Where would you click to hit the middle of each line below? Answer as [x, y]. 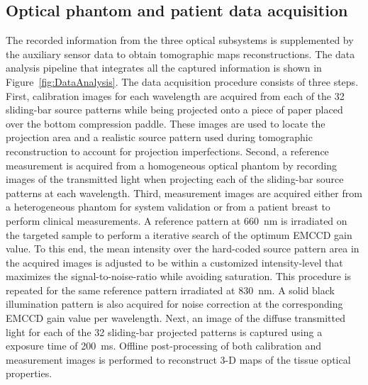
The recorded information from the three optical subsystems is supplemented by [180, 40]
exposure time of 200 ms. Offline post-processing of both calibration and [164, 346]
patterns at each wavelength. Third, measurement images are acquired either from [184, 192]
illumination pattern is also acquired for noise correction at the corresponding [174, 304]
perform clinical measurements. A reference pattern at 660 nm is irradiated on [177, 220]
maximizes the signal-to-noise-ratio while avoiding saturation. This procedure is [179, 276]
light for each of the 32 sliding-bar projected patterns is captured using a [164, 331]
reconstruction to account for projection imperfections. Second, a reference [167, 151]
